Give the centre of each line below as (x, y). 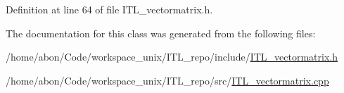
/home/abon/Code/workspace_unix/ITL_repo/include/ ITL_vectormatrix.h (172, 57)
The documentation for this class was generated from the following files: (161, 33)
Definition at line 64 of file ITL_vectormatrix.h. (109, 9)
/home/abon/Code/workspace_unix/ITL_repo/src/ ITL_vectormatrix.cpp (167, 80)
